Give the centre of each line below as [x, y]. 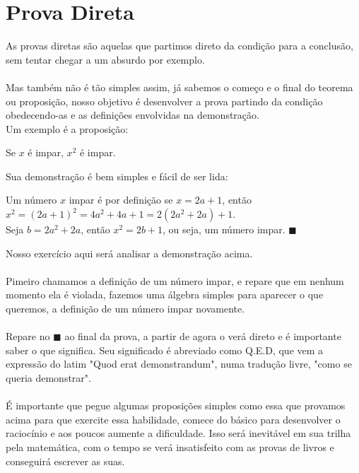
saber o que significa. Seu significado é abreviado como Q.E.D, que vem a [165, 350]
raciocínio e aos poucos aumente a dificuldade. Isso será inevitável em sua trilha [178, 433]
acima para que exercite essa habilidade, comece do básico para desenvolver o [173, 419]
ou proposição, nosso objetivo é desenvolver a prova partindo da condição [164, 101]
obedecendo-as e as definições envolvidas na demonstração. [133, 115]
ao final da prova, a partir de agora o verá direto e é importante [203, 336]
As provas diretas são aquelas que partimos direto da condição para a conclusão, [179, 46]
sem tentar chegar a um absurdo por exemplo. [105, 59]
